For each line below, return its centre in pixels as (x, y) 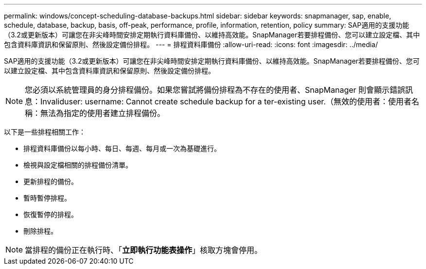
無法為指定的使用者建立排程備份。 (103, 113)
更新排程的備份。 (51, 181)
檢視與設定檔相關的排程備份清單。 (78, 165)
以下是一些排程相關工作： (45, 132)
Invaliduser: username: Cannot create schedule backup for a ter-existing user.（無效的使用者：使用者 (226, 101)
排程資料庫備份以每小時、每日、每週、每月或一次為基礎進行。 (122, 148)
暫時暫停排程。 (47, 198)
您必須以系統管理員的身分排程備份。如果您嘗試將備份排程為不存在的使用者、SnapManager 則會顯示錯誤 (215, 90)
